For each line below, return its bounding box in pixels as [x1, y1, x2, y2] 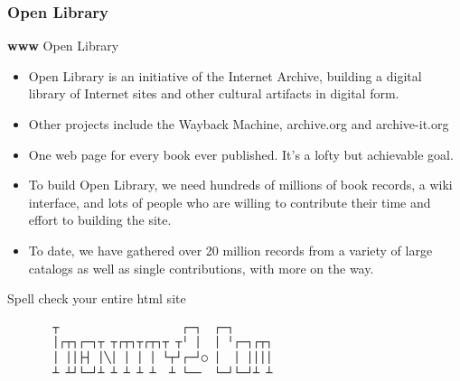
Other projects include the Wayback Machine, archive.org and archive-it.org [28, 115, 449, 133]
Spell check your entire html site [7, 289, 186, 308]
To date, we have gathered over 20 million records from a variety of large [28, 240, 433, 259]
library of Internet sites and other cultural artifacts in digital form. [28, 84, 399, 103]
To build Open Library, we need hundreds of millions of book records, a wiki [28, 175, 453, 194]
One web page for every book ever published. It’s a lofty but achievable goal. [28, 144, 454, 163]
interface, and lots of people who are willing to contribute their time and [28, 192, 431, 211]
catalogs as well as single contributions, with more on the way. [28, 258, 374, 277]
